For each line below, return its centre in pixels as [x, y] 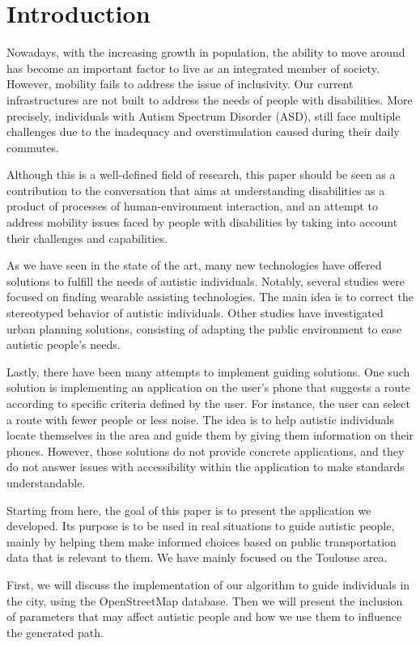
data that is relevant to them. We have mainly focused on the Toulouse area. [197, 557]
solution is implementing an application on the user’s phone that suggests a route [208, 387]
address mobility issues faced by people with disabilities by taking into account [202, 222]
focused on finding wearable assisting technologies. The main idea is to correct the [210, 297]
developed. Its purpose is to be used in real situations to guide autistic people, [201, 526]
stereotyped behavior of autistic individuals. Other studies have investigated [195, 313]
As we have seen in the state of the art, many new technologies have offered [194, 265]
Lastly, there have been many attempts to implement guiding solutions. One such [208, 371]
